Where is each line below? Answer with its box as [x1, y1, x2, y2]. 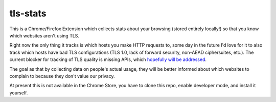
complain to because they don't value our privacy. [9, 73, 115, 79]
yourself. [9, 90, 28, 96]
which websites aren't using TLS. [9, 32, 79, 38]
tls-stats [9, 8, 47, 19]
